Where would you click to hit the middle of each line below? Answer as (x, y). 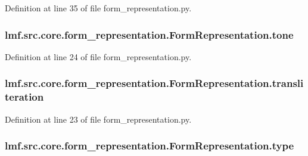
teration (24, 97)
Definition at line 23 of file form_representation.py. (98, 119)
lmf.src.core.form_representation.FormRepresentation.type (150, 146)
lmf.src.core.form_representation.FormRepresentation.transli (154, 83)
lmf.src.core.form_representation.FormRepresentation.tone (149, 34)
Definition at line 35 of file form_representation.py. (98, 8)
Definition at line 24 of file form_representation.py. (98, 56)
